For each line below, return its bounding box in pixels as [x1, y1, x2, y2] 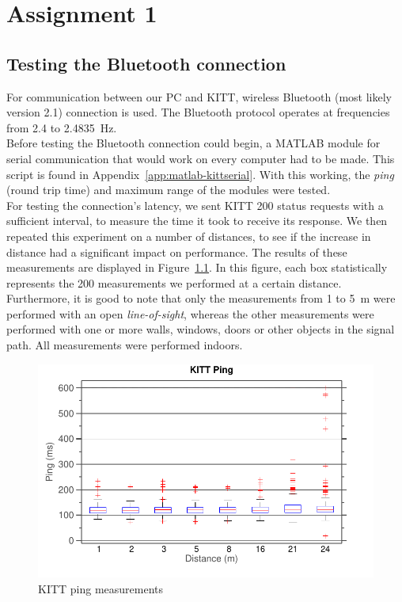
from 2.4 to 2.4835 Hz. [6, 119, 117, 135]
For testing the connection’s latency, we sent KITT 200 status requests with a [6, 196, 384, 213]
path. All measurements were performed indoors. [6, 337, 243, 353]
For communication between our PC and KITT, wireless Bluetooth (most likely [6, 88, 393, 105]
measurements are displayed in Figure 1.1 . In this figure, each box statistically [6, 259, 388, 276]
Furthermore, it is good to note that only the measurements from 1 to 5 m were [6, 290, 396, 307]
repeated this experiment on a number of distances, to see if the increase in [6, 227, 371, 244]
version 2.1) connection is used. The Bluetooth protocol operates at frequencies [6, 104, 390, 120]
